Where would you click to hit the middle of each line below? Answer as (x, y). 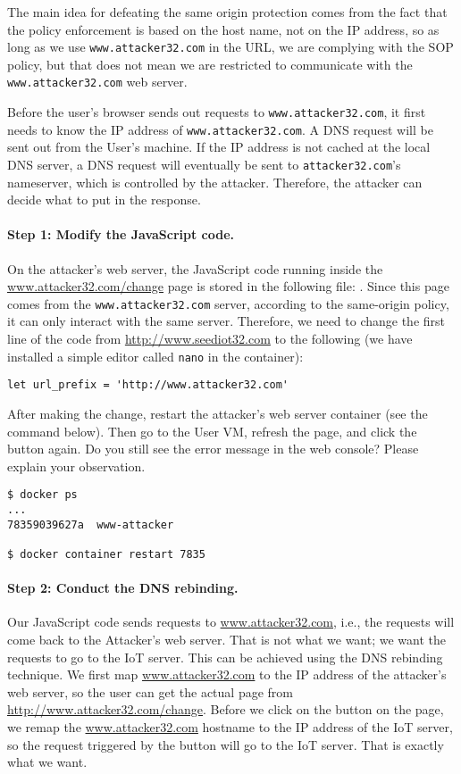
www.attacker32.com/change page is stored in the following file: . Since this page (228, 286)
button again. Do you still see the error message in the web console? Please (213, 449)
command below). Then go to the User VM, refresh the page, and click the (212, 431)
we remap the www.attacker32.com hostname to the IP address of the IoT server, (230, 727)
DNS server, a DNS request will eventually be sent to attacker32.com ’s (204, 164)
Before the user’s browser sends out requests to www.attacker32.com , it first (217, 112)
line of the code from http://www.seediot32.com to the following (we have (210, 339)
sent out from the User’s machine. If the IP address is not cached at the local (219, 147)
